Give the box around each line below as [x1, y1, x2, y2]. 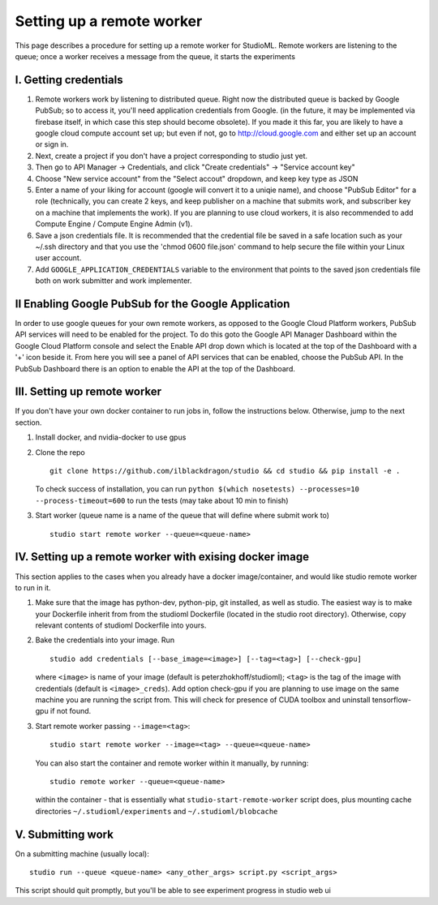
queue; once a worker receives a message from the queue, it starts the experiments [15, 51, 296, 61]
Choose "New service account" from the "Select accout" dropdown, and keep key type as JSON [35, 174, 359, 183]
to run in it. [15, 582, 52, 592]
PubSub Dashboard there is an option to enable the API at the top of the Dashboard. [15, 363, 295, 373]
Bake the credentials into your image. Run [35, 635, 174, 645]
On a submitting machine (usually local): [15, 848, 149, 859]
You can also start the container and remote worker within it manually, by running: [35, 758, 309, 768]
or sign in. [35, 139, 69, 149]
